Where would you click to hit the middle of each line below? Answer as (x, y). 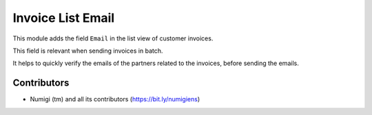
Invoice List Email (64, 18)
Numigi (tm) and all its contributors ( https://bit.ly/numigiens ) (115, 99)
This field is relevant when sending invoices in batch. (88, 51)
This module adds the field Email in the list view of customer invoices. (113, 38)
